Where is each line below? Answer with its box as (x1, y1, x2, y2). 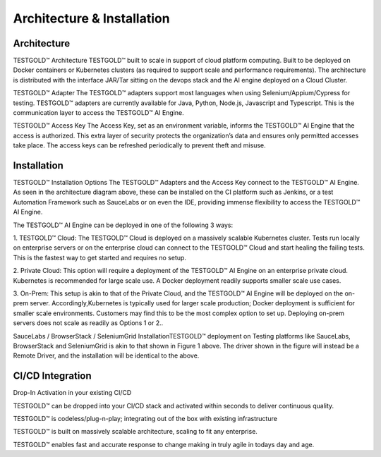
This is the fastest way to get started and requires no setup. (13, 253, 187, 262)
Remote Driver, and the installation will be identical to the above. (13, 351, 200, 360)
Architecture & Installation (13, 11, 170, 26)
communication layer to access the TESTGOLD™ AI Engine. (13, 109, 185, 117)
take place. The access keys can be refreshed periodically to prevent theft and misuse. (13, 141, 266, 150)
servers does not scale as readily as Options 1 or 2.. (13, 319, 164, 327)
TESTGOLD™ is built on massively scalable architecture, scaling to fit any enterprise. (13, 427, 258, 436)
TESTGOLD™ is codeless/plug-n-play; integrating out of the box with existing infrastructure (13, 415, 278, 423)
